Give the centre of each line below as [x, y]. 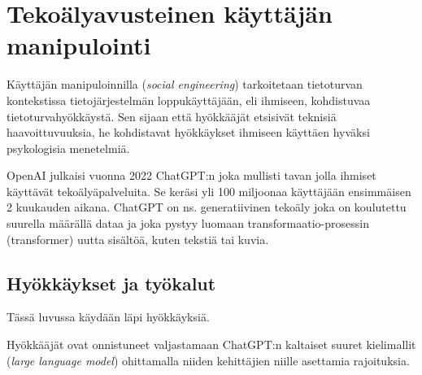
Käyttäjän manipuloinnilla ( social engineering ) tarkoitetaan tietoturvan [185, 84]
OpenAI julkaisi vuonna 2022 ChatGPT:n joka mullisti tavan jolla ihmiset [191, 175]
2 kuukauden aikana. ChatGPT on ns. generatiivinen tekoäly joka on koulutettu [207, 207]
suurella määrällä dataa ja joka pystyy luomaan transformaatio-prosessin [188, 223]
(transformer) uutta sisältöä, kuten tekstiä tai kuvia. [138, 239]
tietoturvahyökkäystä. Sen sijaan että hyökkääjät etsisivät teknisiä [172, 116]
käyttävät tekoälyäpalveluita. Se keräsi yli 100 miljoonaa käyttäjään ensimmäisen [209, 191]
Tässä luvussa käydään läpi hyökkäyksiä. [108, 317]
